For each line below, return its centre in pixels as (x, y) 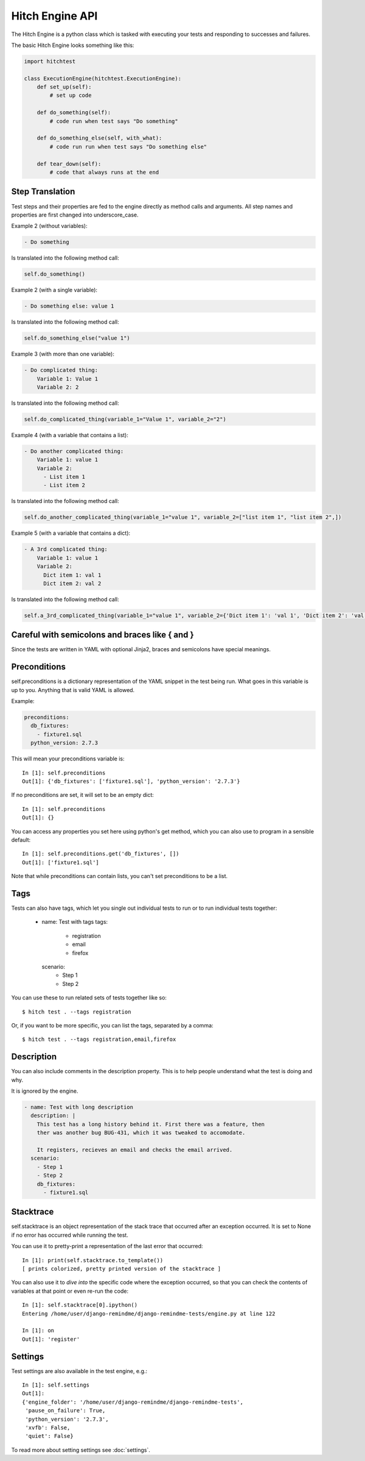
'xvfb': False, (48, 1427)
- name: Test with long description (79, 1107)
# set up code (71, 95)
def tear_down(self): (69, 164)
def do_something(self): (74, 113)
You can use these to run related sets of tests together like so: (89, 998)
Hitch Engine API (54, 16)
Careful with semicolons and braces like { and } (103, 635)
